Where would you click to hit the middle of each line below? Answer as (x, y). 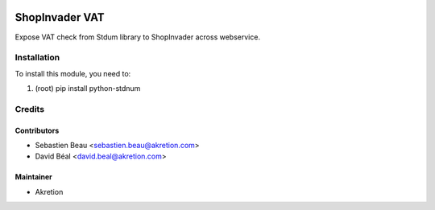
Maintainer (33, 177)
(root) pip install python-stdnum (88, 89)
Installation (37, 58)
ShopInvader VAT (60, 17)
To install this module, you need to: (73, 73)
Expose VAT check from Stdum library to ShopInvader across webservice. (138, 37)
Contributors (37, 130)
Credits (29, 109)
